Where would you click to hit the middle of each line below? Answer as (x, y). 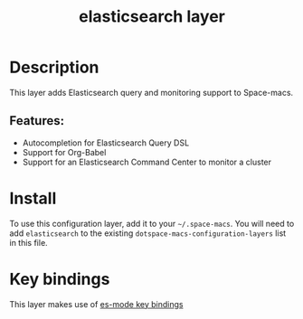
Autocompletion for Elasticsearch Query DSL (106, 143)
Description (54, 67)
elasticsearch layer (152, 17)
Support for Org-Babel (64, 152)
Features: (37, 121)
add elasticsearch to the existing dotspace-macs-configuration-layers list (148, 233)
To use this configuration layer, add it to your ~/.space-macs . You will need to (152, 223)
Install (33, 198)
